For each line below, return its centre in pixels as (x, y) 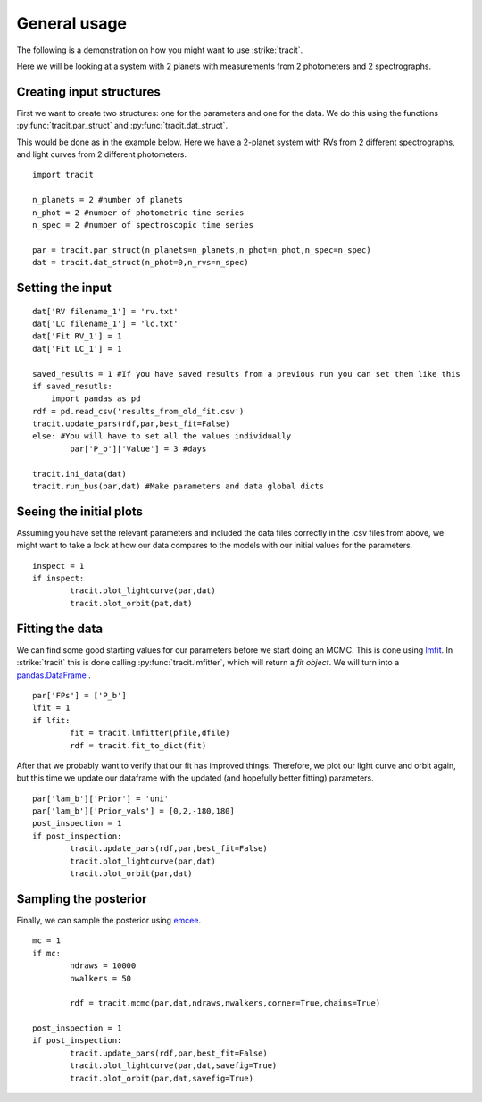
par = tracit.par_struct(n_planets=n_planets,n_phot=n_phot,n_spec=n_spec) (202, 250)
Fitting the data (59, 628)
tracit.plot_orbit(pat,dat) (131, 603)
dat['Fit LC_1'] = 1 (77, 349)
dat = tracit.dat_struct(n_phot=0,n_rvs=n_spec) (141, 263)
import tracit (63, 175)
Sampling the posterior (82, 899)
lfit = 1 (51, 708)
